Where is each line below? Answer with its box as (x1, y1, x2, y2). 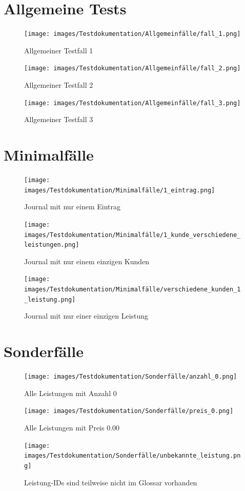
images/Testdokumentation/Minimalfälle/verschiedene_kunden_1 (24, 286, 241, 293)
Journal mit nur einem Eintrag (24, 201, 120, 212)
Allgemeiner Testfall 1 (24, 45, 93, 55)
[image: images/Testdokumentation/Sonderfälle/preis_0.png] (24, 407, 234, 415)
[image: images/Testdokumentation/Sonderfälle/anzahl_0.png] (24, 373, 237, 381)
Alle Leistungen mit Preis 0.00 (24, 422, 120, 433)
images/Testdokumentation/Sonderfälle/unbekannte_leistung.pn (24, 452, 241, 460)
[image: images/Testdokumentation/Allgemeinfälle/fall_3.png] (24, 99, 241, 107)
